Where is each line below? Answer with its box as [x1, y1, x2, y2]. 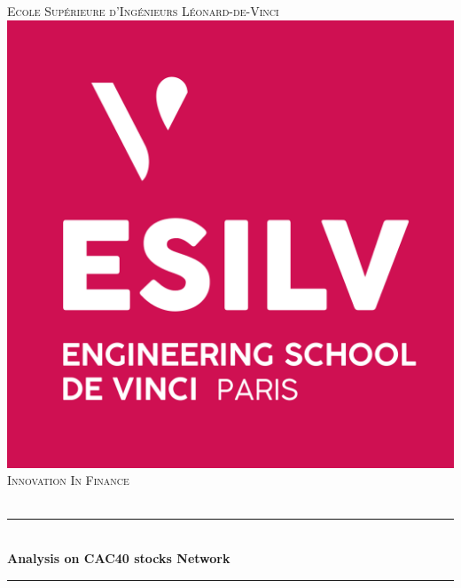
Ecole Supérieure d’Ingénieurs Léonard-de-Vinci [7, 2, 279, 20]
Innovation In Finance [7, 471, 129, 489]
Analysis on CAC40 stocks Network [7, 548, 230, 567]
